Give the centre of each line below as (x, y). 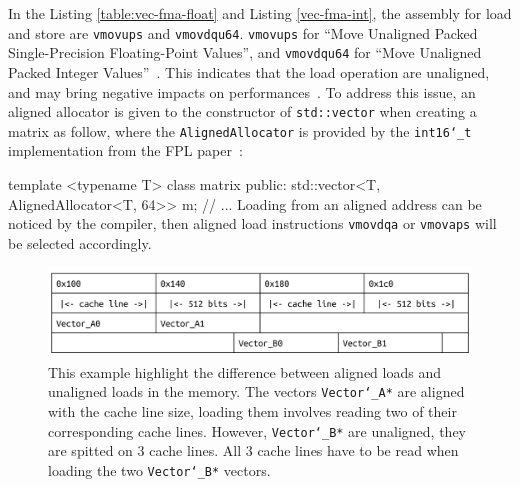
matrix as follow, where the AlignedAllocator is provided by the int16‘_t (240, 130)
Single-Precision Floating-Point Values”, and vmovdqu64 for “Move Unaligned (245, 52)
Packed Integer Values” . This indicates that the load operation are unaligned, (249, 71)
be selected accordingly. (80, 242)
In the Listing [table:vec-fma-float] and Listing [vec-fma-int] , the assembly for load (260, 13)
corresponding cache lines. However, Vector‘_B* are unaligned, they (257, 430)
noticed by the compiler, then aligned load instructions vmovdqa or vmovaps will (252, 223)
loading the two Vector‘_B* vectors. (159, 469)
